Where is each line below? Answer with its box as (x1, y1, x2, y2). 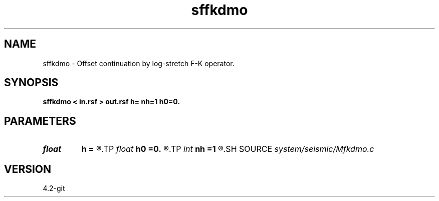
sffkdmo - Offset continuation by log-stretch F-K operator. (43, 59, 235, 68)
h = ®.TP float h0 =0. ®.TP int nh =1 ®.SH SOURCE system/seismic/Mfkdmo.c (81, 144, 374, 154)
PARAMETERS (4, 114, 76, 127)
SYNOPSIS (4, 76, 59, 89)
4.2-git (43, 184, 65, 193)
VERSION (4, 162, 52, 175)
